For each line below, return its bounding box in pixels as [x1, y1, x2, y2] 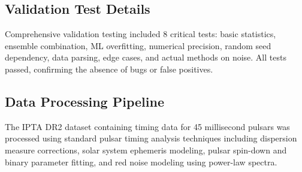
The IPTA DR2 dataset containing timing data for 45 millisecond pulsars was [5, 120, 290, 132]
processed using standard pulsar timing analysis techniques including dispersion [5, 132, 297, 144]
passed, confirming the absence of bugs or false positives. [5, 62, 213, 75]
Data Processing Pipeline [5, 92, 164, 110]
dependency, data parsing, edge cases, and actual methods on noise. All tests [5, 51, 286, 64]
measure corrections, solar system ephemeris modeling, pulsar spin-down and [5, 143, 287, 156]
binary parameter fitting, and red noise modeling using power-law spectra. [5, 155, 277, 168]
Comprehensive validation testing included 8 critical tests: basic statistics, [5, 28, 276, 40]
